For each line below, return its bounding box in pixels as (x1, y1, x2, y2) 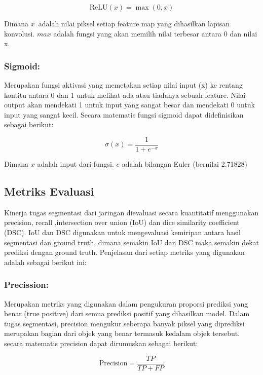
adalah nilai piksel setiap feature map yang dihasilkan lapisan (38, 18, 230, 28)
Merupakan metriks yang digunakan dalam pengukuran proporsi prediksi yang (4, 298, 248, 309)
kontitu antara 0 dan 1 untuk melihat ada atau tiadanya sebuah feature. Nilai (4, 89, 246, 100)
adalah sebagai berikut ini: (4, 256, 87, 267)
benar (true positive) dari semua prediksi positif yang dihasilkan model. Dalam (4, 308, 250, 319)
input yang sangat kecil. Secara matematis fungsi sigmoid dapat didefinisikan (4, 109, 244, 120)
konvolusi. (4, 28, 35, 39)
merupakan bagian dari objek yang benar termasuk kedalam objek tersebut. (4, 328, 240, 339)
